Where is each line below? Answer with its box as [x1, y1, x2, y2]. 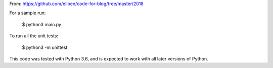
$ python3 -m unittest [22, 44, 68, 50]
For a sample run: [9, 10, 46, 16]
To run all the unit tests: [9, 33, 58, 39]
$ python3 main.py [22, 21, 62, 27]
